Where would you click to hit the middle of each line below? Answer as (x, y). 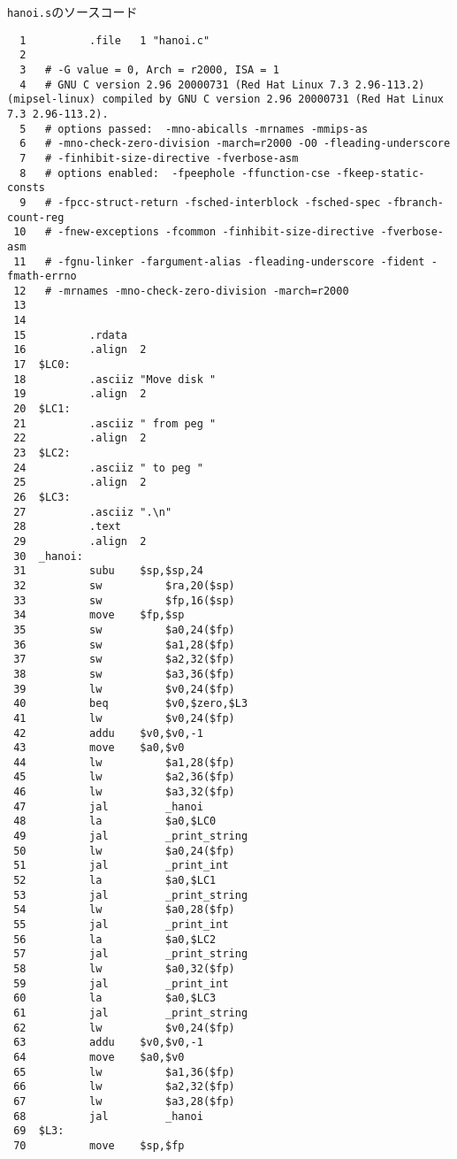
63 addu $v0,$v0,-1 (108, 1043)
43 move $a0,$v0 (99, 748)
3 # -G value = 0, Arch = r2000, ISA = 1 (149, 69)
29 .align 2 (80, 541)
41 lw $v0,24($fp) (124, 718)
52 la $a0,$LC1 (115, 881)
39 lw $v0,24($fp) (124, 689)
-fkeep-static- (381, 173)
